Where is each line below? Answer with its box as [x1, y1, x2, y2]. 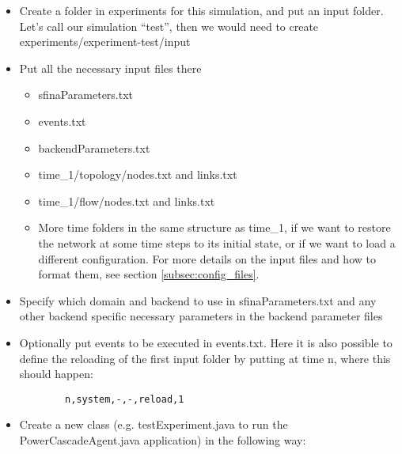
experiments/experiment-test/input [19, 33, 191, 50]
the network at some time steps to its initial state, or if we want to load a [38, 234, 396, 251]
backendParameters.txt [38, 139, 150, 156]
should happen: [19, 365, 93, 382]
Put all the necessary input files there [19, 59, 202, 76]
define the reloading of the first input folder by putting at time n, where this [19, 350, 391, 366]
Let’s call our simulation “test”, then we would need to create [19, 17, 319, 34]
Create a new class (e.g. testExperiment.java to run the [19, 416, 288, 433]
